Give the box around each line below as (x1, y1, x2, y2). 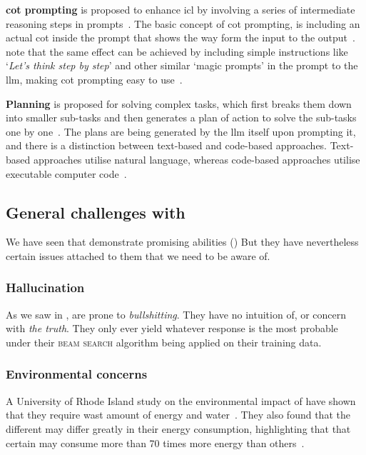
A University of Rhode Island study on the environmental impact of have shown (6, 393, 356, 408)
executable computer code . (6, 166, 127, 181)
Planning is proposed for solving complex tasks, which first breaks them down (6, 96, 352, 111)
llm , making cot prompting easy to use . (6, 71, 183, 86)
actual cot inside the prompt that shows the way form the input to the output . (6, 30, 355, 45)
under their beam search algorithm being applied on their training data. (6, 334, 322, 349)
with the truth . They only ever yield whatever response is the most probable (6, 321, 338, 336)
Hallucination (6, 279, 85, 296)
